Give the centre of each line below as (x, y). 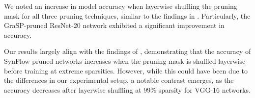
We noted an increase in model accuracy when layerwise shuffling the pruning (121, 6)
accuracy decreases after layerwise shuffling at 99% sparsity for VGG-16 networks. (127, 89)
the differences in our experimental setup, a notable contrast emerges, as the (119, 80)
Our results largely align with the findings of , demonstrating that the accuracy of (127, 51)
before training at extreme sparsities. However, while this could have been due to (126, 70)
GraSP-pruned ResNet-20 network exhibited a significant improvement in (114, 25)
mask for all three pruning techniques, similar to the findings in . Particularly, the (127, 15)
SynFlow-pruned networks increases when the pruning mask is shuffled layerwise (125, 61)
